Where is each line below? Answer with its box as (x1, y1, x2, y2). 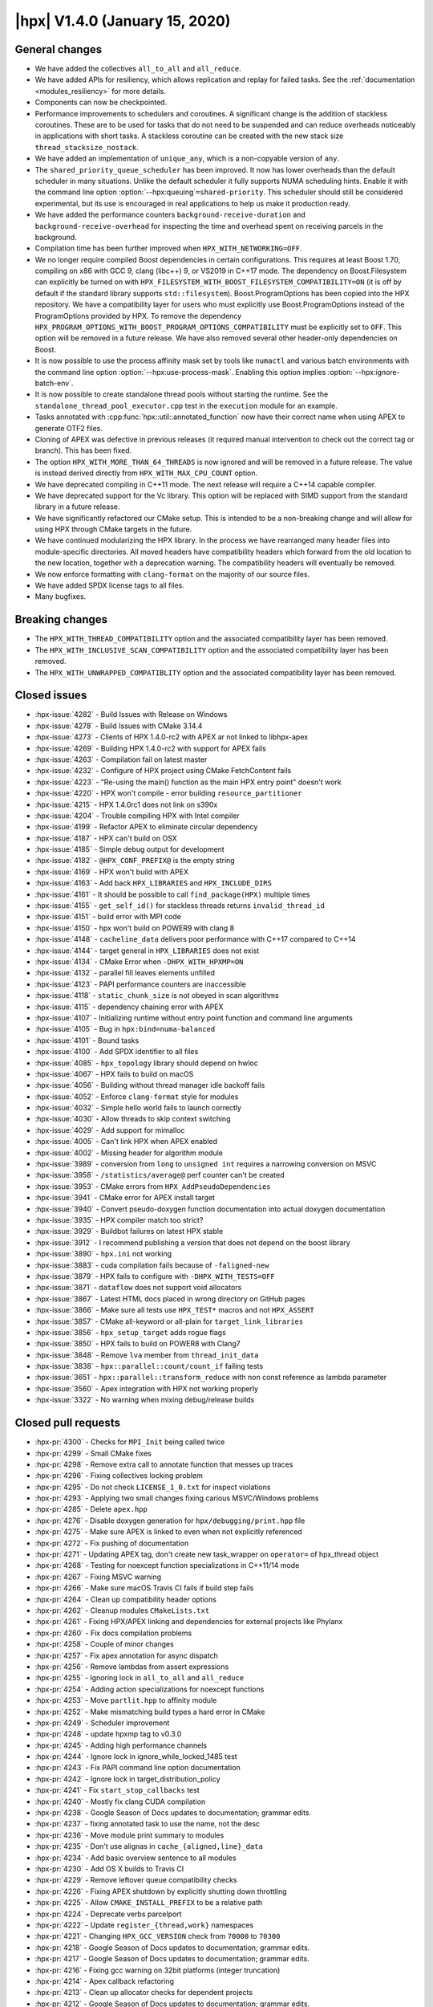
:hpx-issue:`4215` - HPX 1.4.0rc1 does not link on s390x (34, 800, 218, 809)
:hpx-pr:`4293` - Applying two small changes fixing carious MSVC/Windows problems (34, 1493, 319, 1503)
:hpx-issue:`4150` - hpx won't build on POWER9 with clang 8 (34, 923, 235, 933)
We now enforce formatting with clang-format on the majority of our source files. (34, 569, 310, 579)
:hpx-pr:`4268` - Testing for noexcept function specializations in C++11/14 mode (34, 1561, 300, 1570)
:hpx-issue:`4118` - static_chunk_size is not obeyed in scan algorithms (34, 991, 280, 1000)
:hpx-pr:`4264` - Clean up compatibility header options (34, 1594, 216, 1604)
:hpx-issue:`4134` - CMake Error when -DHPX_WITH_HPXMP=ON (34, 957, 244, 967)
